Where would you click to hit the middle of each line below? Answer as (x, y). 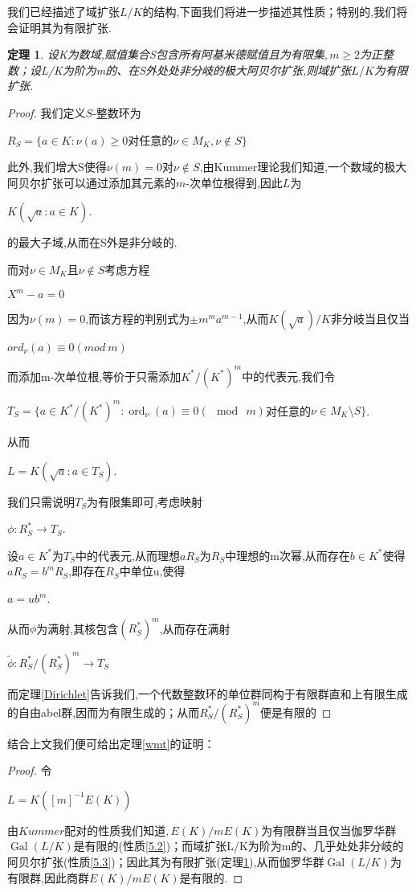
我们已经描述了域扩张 (63, 11)
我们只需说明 (41, 501)
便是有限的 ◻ (296, 712)
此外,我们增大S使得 (57, 167)
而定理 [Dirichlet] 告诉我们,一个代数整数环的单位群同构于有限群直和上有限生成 (208, 693)
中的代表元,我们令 (289, 376)
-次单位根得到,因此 (234, 182)
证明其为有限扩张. (65, 27)
